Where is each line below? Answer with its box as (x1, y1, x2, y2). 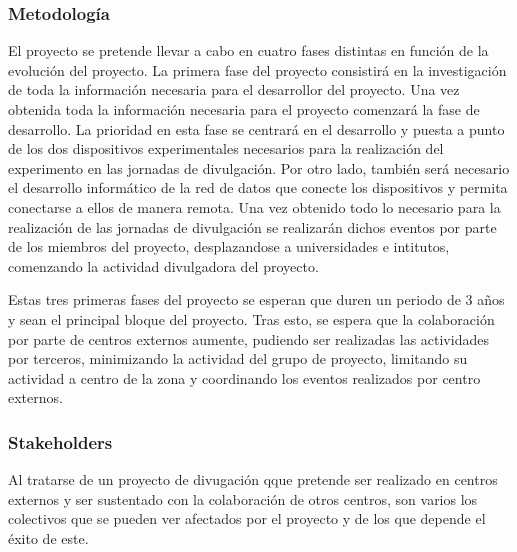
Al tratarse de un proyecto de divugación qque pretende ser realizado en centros (8, 469, 498, 490)
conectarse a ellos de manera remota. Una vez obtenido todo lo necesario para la (8, 196, 501, 217)
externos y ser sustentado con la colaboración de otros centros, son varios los (8, 488, 478, 509)
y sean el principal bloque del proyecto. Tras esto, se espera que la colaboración (8, 308, 495, 329)
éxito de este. (8, 527, 89, 548)
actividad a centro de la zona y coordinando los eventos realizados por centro (8, 367, 481, 388)
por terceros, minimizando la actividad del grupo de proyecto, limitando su (8, 348, 468, 369)
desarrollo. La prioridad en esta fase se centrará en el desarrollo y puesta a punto (8, 118, 505, 139)
